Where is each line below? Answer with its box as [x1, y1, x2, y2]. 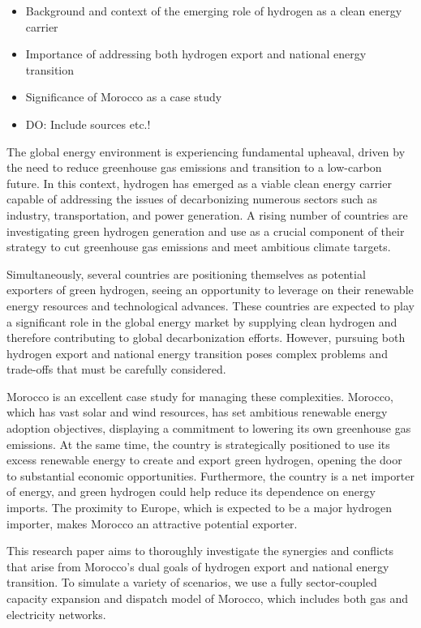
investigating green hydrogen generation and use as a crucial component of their [6, 222, 405, 239]
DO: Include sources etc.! [25, 115, 151, 132]
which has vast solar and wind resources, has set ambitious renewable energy [6, 404, 388, 421]
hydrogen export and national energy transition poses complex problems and [6, 344, 388, 361]
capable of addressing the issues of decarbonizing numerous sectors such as [6, 190, 378, 207]
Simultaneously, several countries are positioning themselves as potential [6, 265, 366, 282]
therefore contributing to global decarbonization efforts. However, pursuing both [6, 329, 406, 346]
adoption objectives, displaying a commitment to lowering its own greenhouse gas [6, 420, 411, 437]
